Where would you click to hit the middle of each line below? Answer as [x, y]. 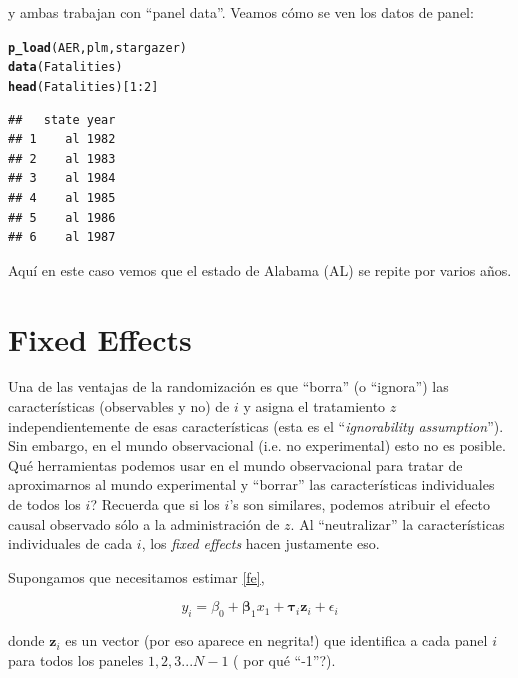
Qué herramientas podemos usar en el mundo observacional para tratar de [235, 464]
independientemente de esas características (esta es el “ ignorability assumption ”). [256, 425]
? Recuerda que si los [155, 504]
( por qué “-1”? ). [284, 659]
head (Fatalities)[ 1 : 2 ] [83, 86]
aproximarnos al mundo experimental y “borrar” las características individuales [251, 484]
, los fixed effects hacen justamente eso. [260, 543]
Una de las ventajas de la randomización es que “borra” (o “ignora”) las [228, 386]
